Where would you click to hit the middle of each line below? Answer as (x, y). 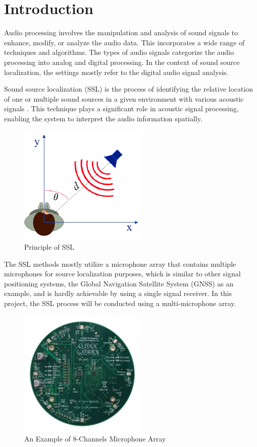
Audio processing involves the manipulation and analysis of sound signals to (121, 32)
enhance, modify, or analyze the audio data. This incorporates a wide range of (124, 42)
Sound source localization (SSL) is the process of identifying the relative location (128, 89)
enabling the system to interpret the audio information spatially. (103, 118)
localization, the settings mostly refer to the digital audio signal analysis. (116, 72)
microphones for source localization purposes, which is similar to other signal (122, 274)
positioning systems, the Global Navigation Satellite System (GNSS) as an (119, 283)
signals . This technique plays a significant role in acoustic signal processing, (121, 108)
